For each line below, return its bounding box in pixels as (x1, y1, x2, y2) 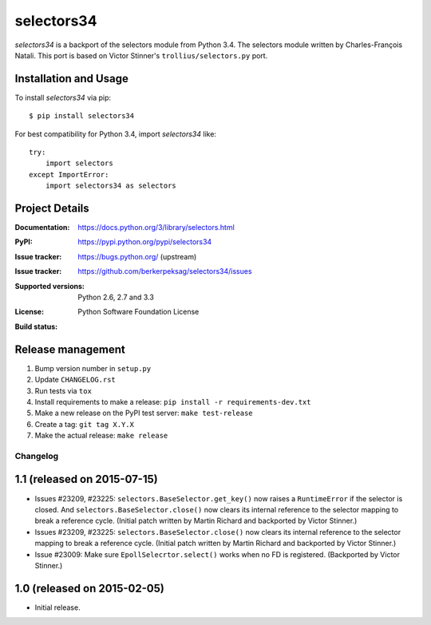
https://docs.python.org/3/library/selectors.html (77, 223, 235, 232)
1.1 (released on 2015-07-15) (14, 473, 159, 486)
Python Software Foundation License (77, 307, 200, 317)
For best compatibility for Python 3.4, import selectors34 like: (14, 129, 217, 139)
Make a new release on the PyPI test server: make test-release (34, 408, 253, 418)
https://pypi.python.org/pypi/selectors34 (77, 237, 212, 247)
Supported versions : (14, 281, 85, 291)
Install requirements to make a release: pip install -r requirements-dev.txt (34, 397, 311, 406)
